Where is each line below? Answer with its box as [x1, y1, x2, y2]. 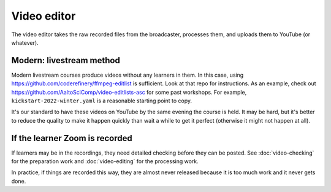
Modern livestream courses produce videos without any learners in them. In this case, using [11, 71, 244, 79]
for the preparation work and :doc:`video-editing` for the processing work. [11, 158, 199, 165]
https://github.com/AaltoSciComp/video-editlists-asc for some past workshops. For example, [11, 88, 247, 96]
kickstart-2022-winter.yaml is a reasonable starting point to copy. [11, 97, 192, 104]
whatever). [11, 39, 39, 46]
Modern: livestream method [11, 55, 121, 66]
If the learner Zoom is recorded [11, 132, 133, 144]
